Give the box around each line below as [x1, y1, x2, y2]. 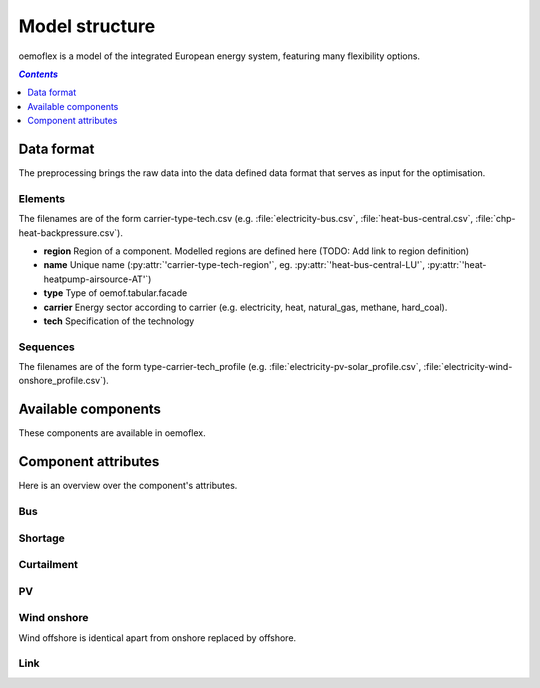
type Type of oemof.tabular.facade [43, 287, 188, 299]
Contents [18, 68, 59, 80]
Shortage [18, 531, 65, 545]
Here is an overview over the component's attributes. [18, 480, 238, 492]
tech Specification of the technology [43, 315, 195, 327]
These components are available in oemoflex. [18, 427, 206, 439]
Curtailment [18, 558, 79, 572]
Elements [18, 191, 66, 205]
